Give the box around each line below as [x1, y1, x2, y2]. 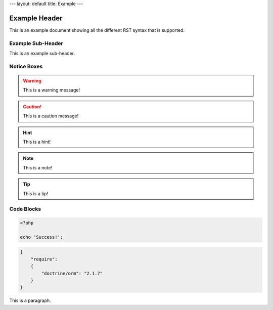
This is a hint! [23, 139, 51, 145]
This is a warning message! [23, 87, 80, 93]
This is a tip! [23, 190, 49, 197]
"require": [30, 256, 58, 262]
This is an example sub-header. [9, 51, 75, 57]
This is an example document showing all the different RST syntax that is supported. [9, 27, 185, 33]
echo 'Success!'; [20, 234, 63, 240]
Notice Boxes [9, 63, 43, 70]
